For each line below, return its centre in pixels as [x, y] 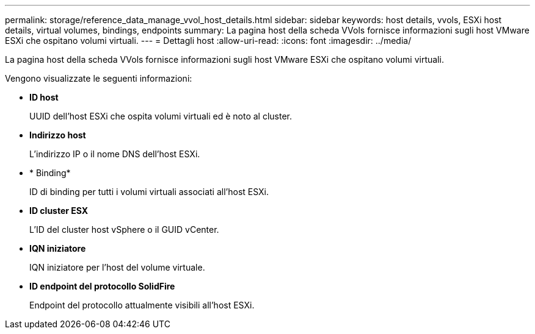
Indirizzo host [58, 135]
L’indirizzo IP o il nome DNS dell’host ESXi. [115, 154]
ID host [44, 97]
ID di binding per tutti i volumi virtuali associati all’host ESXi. [149, 192]
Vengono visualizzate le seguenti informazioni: [99, 78]
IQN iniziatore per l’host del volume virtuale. [117, 267]
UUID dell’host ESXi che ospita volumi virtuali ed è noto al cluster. [161, 116]
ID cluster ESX [59, 211]
